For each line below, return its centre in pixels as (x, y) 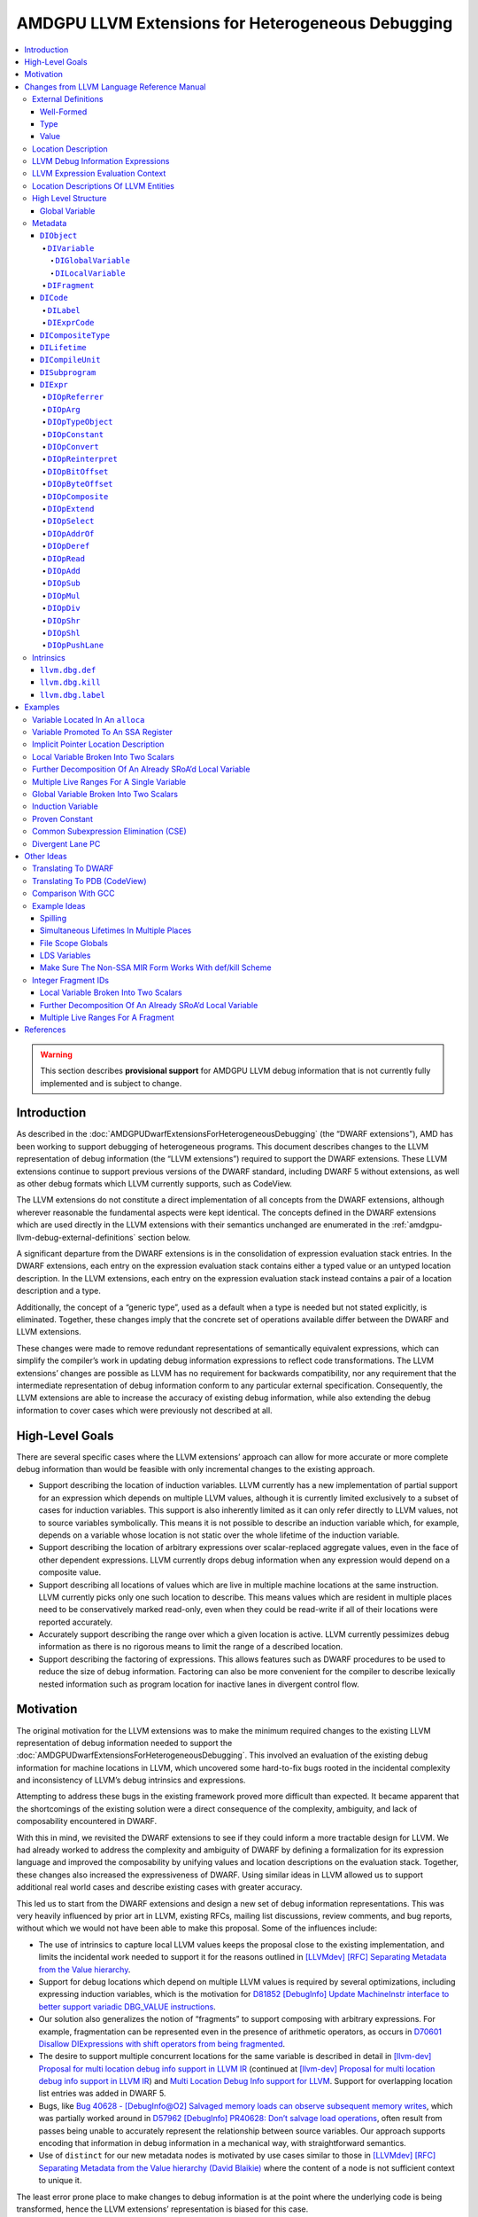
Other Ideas (46, 856)
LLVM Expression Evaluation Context (99, 174)
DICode (54, 298)
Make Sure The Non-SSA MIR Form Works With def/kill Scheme (156, 967)
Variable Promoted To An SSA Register (102, 732)
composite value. (70, 1572)
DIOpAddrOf (71, 533)
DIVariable (71, 248)
